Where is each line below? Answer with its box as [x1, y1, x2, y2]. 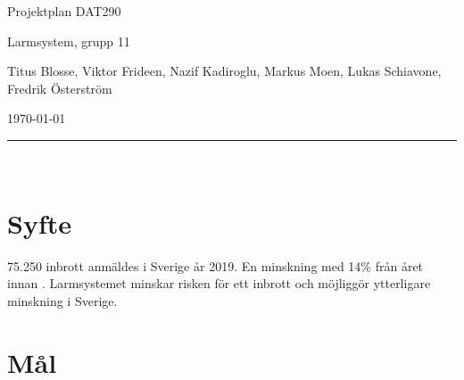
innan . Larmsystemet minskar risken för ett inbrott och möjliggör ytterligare [7, 274, 431, 293]
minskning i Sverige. [7, 291, 118, 310]
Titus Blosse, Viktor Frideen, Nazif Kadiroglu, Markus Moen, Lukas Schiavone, [7, 62, 442, 80]
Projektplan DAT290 [7, 2, 121, 20]
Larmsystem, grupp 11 [7, 31, 130, 50]
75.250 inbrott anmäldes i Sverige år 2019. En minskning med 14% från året [7, 256, 424, 275]
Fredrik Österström [7, 78, 112, 97]
